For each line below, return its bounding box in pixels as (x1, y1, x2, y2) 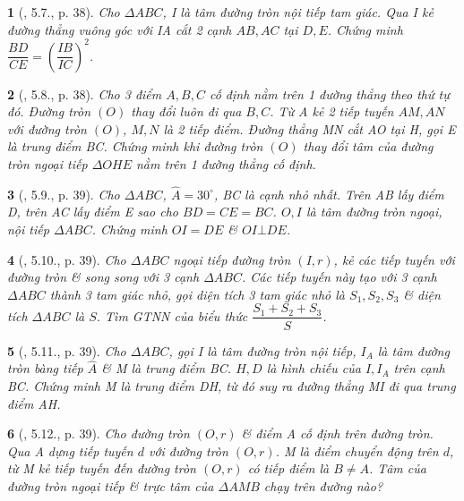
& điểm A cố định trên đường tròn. (241, 424, 434, 443)
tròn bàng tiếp (7, 359, 83, 378)
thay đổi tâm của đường (303, 137, 434, 156)
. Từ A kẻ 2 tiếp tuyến (270, 102, 394, 121)
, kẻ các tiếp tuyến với (333, 250, 455, 268)
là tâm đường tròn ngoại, (305, 202, 443, 221)
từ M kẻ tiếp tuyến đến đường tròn (7, 459, 196, 478)
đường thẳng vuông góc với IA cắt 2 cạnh (7, 20, 232, 38)
